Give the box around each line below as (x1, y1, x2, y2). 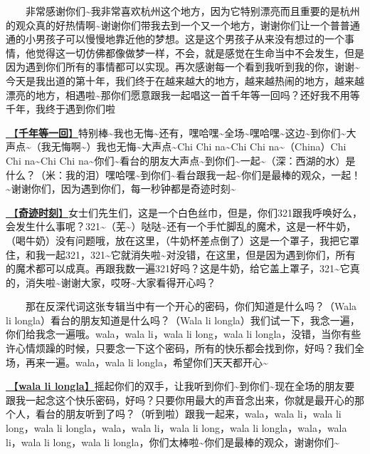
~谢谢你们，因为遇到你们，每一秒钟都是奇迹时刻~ (6, 181, 236, 196)
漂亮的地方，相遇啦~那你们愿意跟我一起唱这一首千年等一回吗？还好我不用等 (6, 87, 360, 102)
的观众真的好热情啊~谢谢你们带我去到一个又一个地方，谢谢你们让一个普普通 (6, 17, 360, 32)
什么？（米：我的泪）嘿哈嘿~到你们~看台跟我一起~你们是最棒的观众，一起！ (6, 167, 361, 182)
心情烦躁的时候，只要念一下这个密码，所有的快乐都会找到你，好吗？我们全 (15, 341, 364, 356)
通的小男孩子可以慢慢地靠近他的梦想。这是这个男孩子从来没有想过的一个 (6, 31, 344, 46)
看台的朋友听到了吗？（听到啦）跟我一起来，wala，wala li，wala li (35, 406, 342, 421)
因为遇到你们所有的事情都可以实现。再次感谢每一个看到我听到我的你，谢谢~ (6, 59, 360, 74)
